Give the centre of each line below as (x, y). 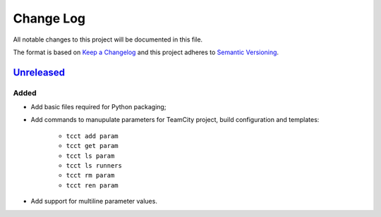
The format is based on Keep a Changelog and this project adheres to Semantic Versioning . (146, 52)
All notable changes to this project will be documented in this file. (108, 39)
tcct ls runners (94, 166)
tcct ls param (90, 156)
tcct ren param (92, 185)
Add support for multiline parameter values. (94, 201)
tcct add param (92, 136)
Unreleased (39, 72)
